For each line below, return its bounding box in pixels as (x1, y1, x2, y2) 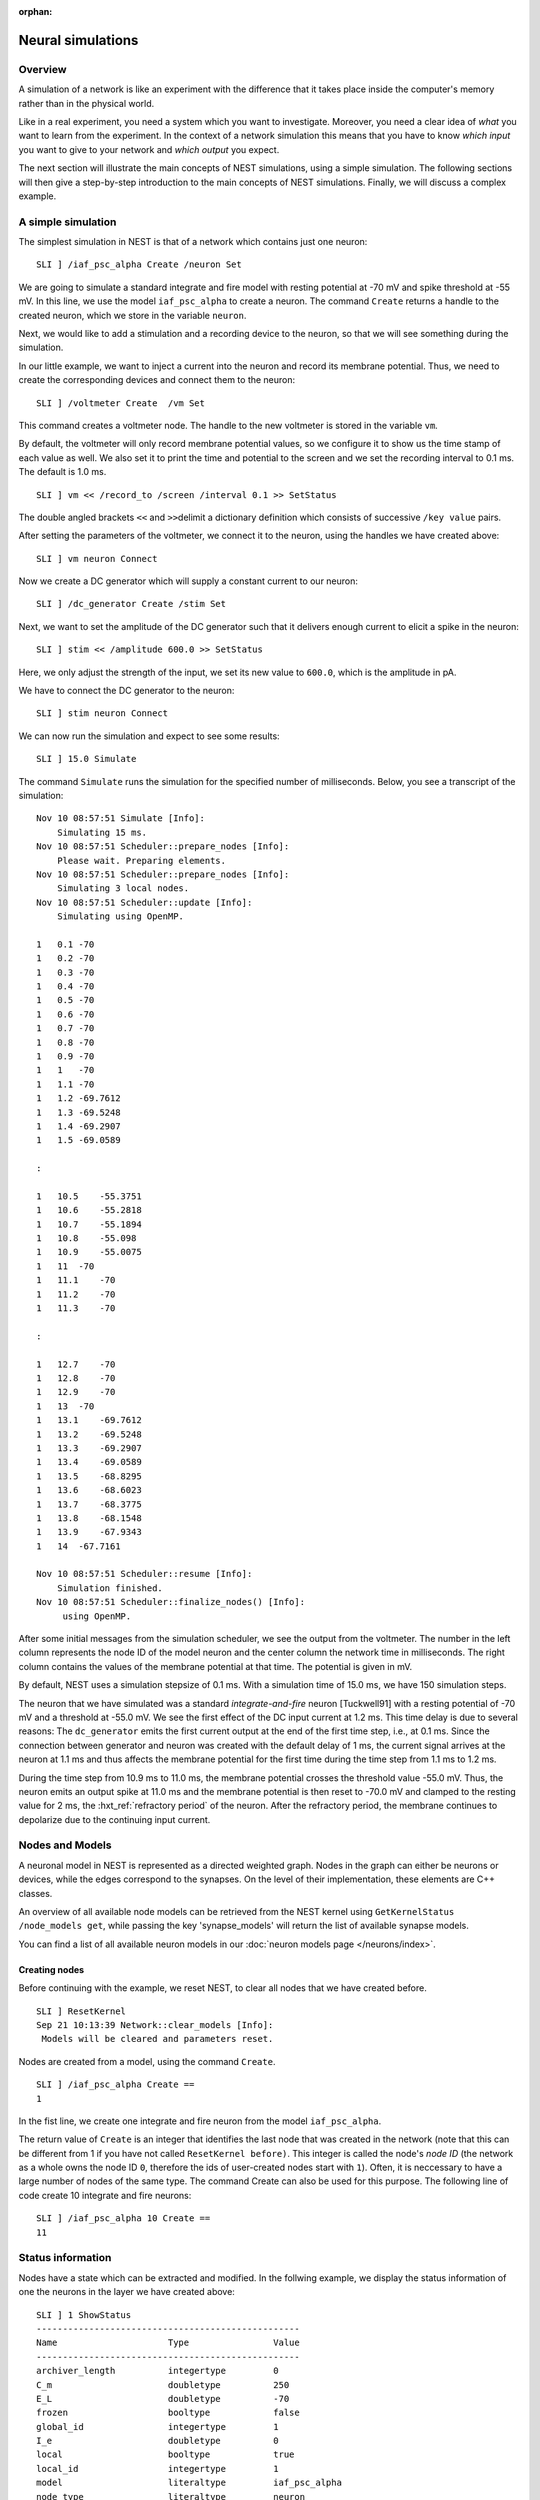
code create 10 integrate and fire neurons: (18, 2189, 192, 2201)
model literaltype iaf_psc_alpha (36, 2477, 342, 2489)
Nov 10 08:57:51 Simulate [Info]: (36, 813, 205, 824)
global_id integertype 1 (36, 2421, 279, 2432)
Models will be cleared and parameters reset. (41, 2033, 274, 2045)
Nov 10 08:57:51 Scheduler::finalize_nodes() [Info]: (36, 1596, 305, 1608)
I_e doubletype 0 (36, 2435, 279, 2447)
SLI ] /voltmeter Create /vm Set (36, 397, 205, 409)
